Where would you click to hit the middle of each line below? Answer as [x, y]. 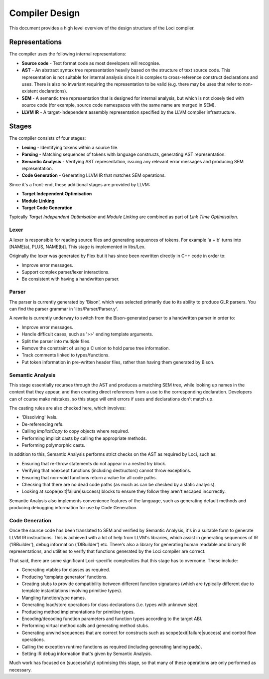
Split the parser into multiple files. [56, 341]
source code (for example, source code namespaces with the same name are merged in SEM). [119, 105]
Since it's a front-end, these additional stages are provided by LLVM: [80, 184]
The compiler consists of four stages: [48, 138]
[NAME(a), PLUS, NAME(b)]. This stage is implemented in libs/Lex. [77, 247]
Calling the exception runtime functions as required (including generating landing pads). [112, 647]
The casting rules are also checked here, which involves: [67, 408]
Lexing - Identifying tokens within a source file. [70, 147]
